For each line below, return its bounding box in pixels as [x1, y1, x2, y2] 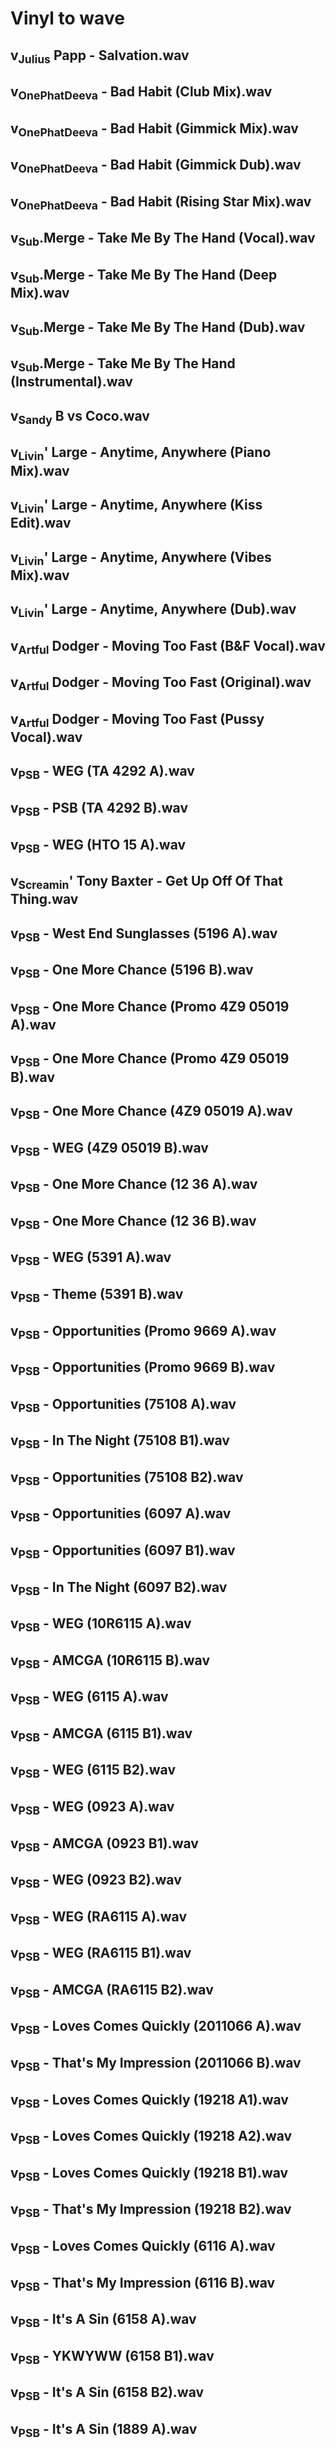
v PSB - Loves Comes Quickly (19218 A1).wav [10, 2091, 289, 2111]
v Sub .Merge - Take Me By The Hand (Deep [10, 267, 278, 286]
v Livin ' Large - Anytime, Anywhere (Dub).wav [10, 601, 297, 621]
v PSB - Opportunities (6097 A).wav [10, 1505, 232, 1525]
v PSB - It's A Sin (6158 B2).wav [10, 2384, 205, 2404]
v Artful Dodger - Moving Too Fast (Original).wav [10, 674, 312, 694]
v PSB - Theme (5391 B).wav [10, 1285, 184, 1306]
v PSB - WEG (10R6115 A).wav [10, 1615, 192, 1635]
